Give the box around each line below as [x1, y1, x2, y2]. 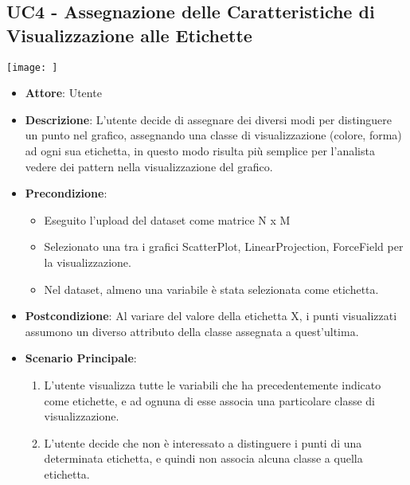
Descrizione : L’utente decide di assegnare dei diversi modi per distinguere [25, 111, 392, 127]
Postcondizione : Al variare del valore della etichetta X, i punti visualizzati [25, 307, 397, 324]
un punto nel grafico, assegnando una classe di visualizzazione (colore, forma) [25, 127, 402, 143]
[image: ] [6, 61, 58, 73]
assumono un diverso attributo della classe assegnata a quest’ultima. [25, 323, 359, 339]
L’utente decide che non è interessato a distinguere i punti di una [44, 434, 362, 451]
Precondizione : [25, 185, 107, 201]
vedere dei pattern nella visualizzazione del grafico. [25, 158, 273, 174]
